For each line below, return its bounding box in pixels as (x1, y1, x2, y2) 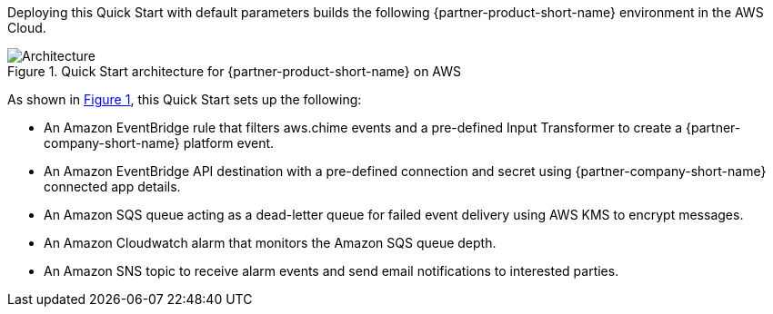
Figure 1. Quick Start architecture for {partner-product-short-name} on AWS (7, 64, 462, 79)
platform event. (183, 135, 275, 151)
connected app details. (44, 179, 181, 194)
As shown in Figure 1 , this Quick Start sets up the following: (7, 92, 362, 107)
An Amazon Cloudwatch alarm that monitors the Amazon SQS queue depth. (44, 235, 497, 250)
